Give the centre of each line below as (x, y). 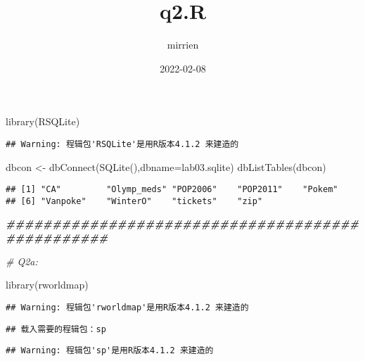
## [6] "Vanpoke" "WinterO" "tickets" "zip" (134, 201)
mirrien (183, 45)
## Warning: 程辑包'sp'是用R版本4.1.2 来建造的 (110, 351)
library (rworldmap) (47, 285)
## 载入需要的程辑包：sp (56, 329)
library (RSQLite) (43, 121)
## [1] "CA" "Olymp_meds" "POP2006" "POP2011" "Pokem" (172, 190)
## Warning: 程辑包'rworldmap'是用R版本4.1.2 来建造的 (127, 307)
